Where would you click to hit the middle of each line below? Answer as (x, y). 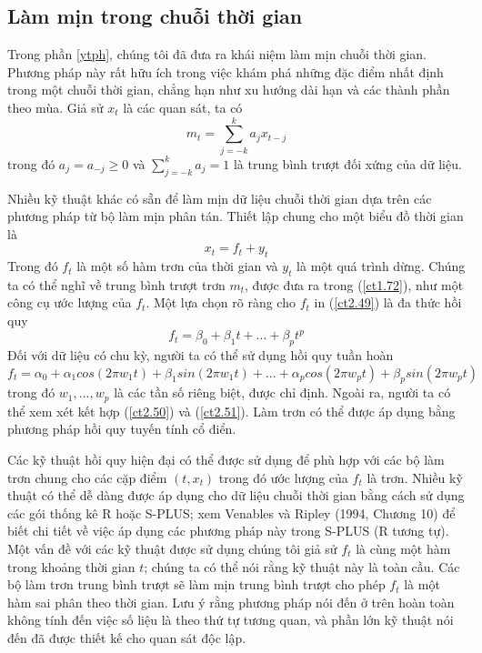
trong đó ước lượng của (283, 477)
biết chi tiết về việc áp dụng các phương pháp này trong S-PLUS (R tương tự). (228, 531)
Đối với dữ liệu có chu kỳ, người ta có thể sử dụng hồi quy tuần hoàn (201, 354)
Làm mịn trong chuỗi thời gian (155, 16)
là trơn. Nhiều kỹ (415, 477)
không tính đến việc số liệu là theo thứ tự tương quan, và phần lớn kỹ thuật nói (231, 620)
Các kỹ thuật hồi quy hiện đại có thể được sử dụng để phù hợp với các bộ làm (226, 459)
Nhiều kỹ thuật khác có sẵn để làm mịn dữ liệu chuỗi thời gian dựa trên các (220, 198)
